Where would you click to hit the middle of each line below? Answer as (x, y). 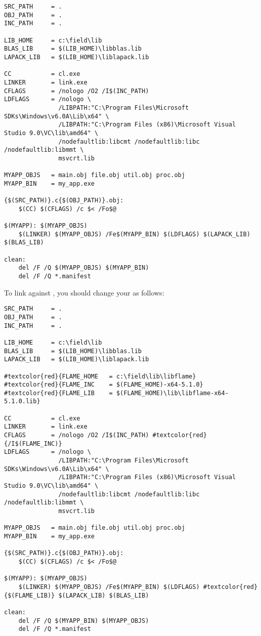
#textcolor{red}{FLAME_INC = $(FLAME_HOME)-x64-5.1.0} (104, 385)
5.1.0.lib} (22, 401)
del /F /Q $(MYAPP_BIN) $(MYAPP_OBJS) (84, 621)
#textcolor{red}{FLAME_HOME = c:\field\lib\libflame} (100, 376)
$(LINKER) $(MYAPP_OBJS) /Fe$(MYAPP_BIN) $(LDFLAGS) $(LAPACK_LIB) (134, 234)
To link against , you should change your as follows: (84, 292)
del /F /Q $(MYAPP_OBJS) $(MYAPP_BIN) (84, 268)
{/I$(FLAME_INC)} (33, 443)
